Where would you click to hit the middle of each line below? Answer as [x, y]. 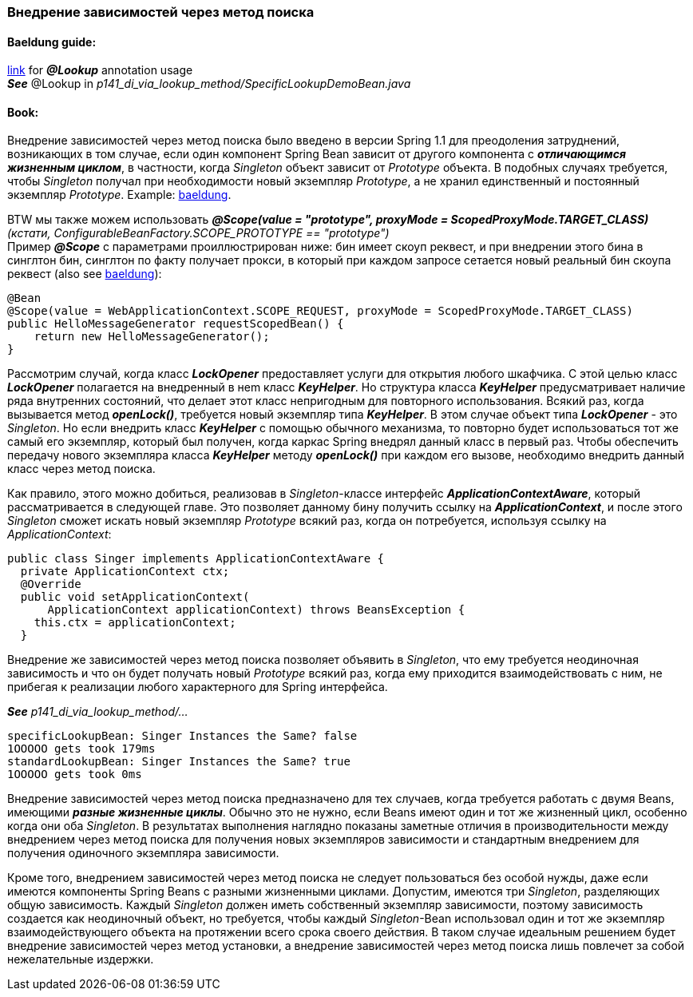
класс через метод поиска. [81, 469]
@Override [51, 584]
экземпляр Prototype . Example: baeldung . [119, 195]
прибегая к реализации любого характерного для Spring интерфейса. [198, 687]
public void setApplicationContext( [135, 597]
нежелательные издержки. [81, 959]
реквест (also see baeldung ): [85, 274]
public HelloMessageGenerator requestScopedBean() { [176, 324]
